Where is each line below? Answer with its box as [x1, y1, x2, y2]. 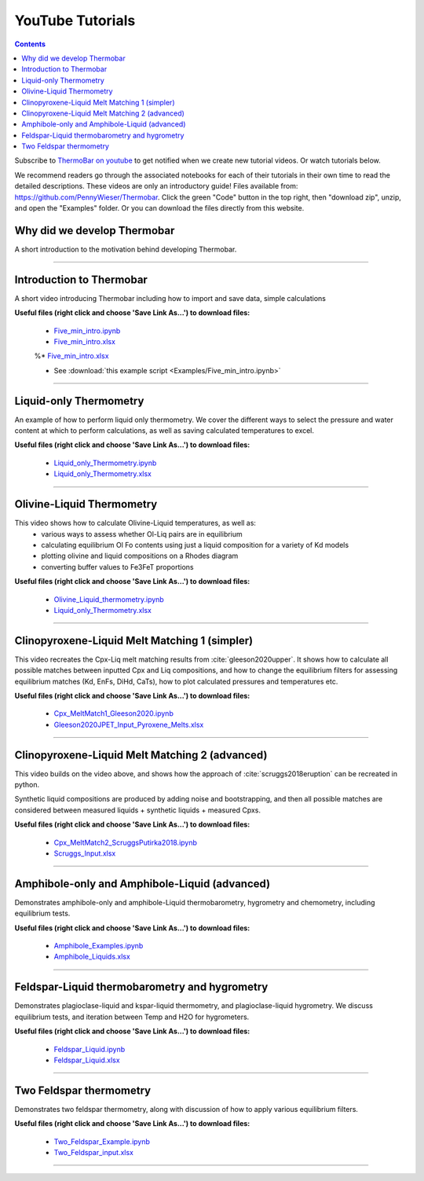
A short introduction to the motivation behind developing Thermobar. [14, 244, 237, 254]
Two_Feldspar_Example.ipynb [53, 1136, 151, 1146]
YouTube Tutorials [14, 12, 136, 29]
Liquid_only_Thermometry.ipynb [53, 458, 157, 468]
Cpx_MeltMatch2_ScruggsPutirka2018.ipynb [53, 838, 198, 847]
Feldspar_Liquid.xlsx [53, 1055, 121, 1065]
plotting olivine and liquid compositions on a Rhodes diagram [41, 551, 239, 561]
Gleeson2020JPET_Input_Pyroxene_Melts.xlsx [53, 720, 204, 729]
